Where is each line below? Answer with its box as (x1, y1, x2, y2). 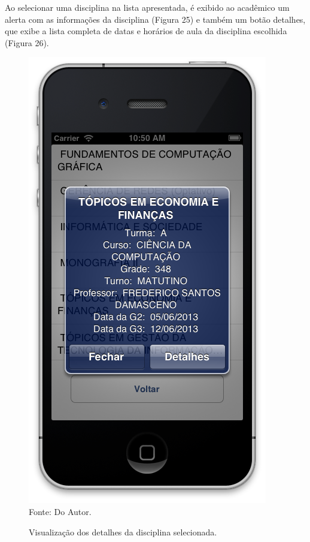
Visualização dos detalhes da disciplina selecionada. (29, 525, 217, 538)
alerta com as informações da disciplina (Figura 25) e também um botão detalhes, (5, 13, 306, 25)
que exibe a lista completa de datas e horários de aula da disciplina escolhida (5, 25, 287, 37)
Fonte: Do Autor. (29, 505, 92, 517)
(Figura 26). (5, 36, 49, 49)
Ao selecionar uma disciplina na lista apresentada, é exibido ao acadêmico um (5, 1, 290, 13)
